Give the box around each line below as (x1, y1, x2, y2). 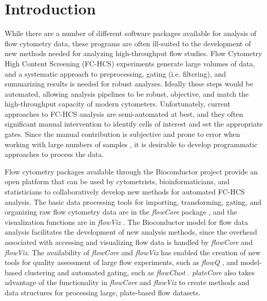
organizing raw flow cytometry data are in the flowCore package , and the (5, 206, 237, 217)
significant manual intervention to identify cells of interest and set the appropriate (5, 118, 263, 129)
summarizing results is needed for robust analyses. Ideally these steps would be (5, 78, 253, 89)
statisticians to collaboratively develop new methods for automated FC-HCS (5, 186, 245, 197)
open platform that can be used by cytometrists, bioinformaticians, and (5, 176, 230, 187)
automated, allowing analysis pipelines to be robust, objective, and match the (5, 88, 249, 99)
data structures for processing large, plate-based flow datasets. (5, 287, 201, 297)
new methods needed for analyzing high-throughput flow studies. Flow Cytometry (5, 48, 262, 59)
